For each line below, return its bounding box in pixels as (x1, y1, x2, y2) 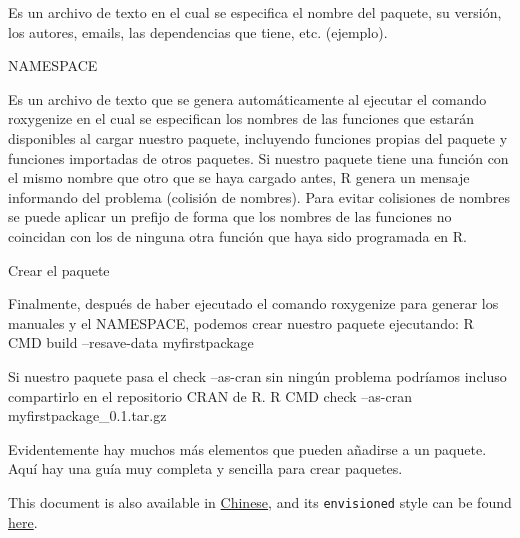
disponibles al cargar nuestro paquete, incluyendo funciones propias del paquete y (8, 127, 508, 148)
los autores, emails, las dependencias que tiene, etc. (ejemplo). (8, 21, 388, 42)
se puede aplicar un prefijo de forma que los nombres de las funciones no (8, 206, 452, 227)
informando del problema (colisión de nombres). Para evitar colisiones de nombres (8, 186, 511, 207)
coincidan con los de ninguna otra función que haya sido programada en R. (8, 225, 468, 246)
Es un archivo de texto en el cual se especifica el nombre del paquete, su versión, (8, 2, 502, 22)
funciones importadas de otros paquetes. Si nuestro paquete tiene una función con (8, 147, 509, 168)
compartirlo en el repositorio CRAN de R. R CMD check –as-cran (8, 385, 412, 406)
